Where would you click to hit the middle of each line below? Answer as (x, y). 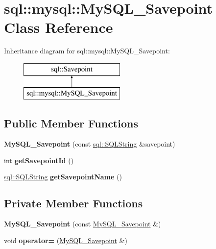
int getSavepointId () (39, 160)
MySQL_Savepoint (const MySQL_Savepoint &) (83, 224)
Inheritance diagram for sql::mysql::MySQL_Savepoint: (87, 51)
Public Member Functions (71, 123)
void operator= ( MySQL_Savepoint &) (66, 240)
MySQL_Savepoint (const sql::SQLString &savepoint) (90, 144)
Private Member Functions (73, 203)
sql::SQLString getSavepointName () (63, 177)
